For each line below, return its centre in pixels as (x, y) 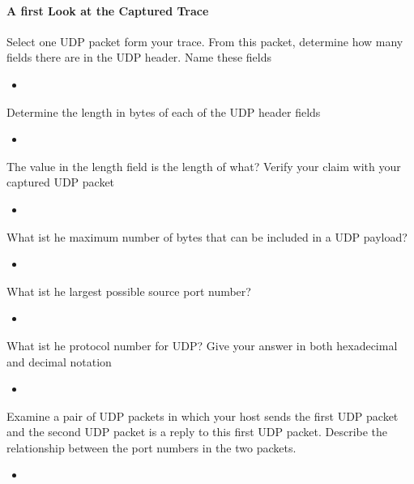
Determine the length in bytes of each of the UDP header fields (164, 111)
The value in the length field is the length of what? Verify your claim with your (204, 166)
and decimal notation (59, 361)
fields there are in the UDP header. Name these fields (139, 57)
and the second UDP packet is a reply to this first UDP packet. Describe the (197, 432)
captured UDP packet (61, 182)
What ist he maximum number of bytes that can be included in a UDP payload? (207, 236)
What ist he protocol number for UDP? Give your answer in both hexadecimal (202, 345)
